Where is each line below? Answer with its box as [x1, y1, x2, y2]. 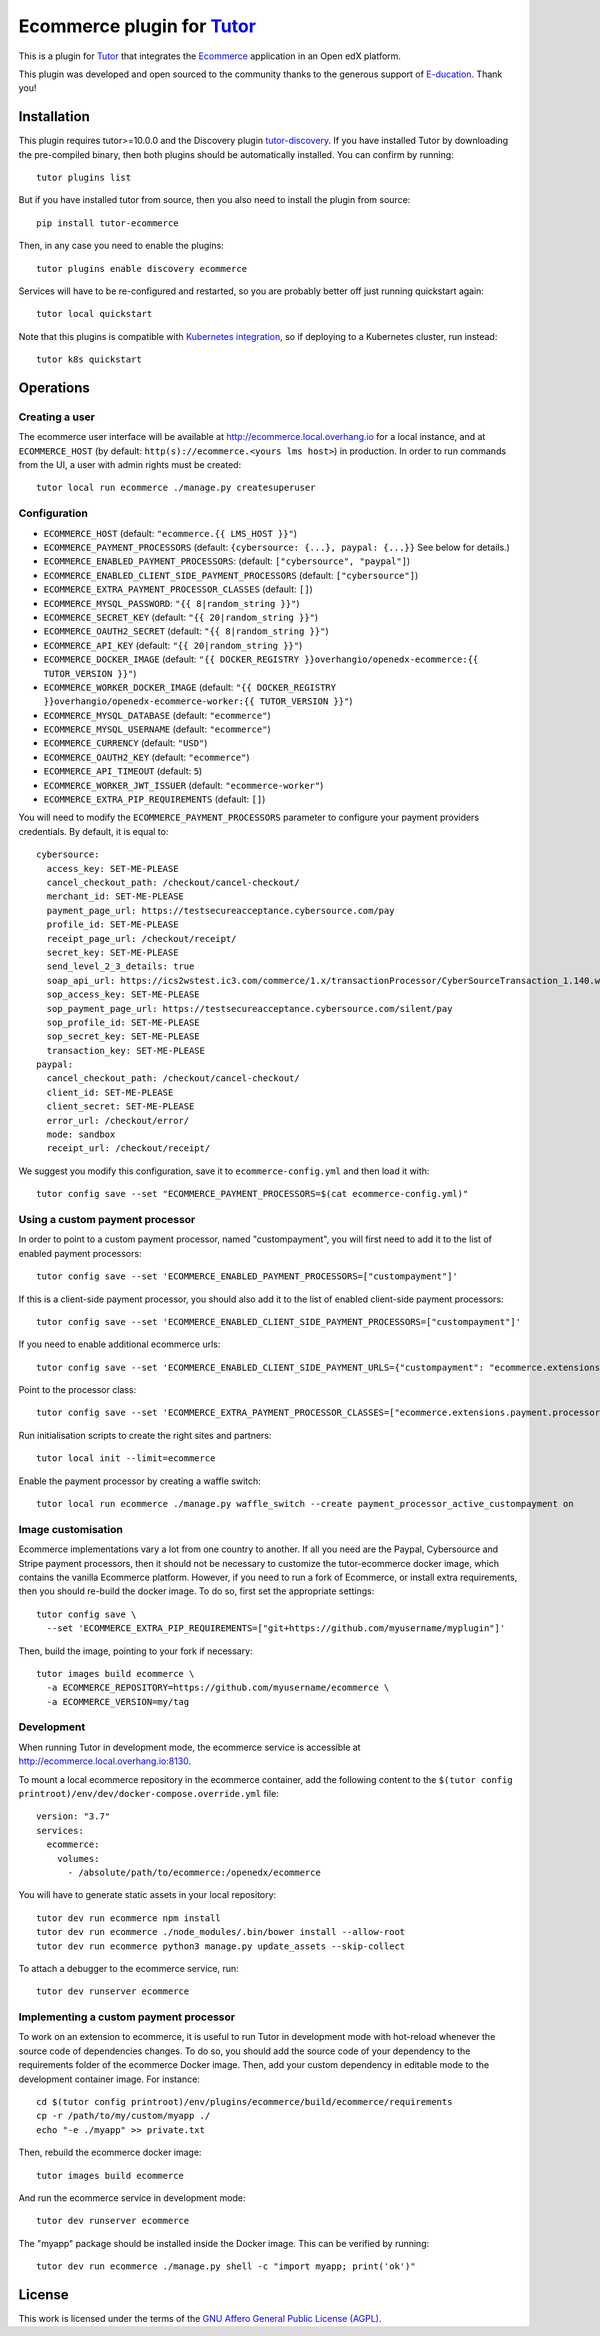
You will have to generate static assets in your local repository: [18, 1889, 277, 1901]
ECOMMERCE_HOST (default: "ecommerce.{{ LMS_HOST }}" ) [43, 527, 298, 539]
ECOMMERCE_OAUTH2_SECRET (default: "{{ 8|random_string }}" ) [43, 625, 329, 637]
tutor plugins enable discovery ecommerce [36, 263, 248, 274]
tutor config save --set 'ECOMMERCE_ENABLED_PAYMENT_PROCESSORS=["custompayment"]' [36, 1271, 459, 1282]
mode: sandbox [46, 1129, 116, 1140]
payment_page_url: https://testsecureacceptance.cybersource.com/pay [46, 905, 395, 916]
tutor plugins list [36, 172, 132, 184]
